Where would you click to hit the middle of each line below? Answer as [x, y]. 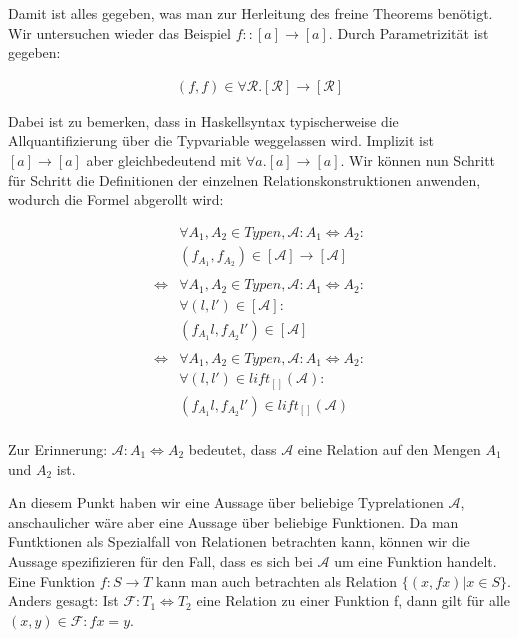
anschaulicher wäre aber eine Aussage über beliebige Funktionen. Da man [233, 521]
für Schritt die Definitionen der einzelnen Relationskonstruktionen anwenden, [244, 179]
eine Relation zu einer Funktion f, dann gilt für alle [353, 600]
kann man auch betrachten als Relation [277, 580]
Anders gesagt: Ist [63, 600]
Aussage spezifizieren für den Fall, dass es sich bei [160, 560]
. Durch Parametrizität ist [408, 32]
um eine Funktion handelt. [415, 560]
